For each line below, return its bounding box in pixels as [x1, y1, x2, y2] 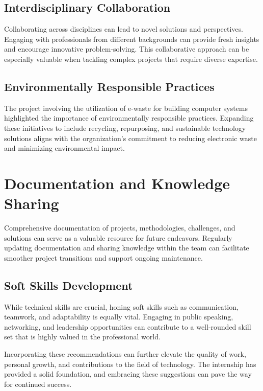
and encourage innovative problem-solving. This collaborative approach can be [4, 43, 249, 54]
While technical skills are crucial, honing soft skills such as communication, [4, 301, 239, 312]
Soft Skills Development [4, 277, 133, 293]
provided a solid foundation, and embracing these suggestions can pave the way [4, 369, 252, 379]
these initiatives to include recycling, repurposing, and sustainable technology [4, 122, 246, 133]
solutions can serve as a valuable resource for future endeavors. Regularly [4, 232, 232, 243]
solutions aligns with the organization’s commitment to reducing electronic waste [4, 132, 257, 143]
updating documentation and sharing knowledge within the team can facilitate [4, 242, 249, 253]
